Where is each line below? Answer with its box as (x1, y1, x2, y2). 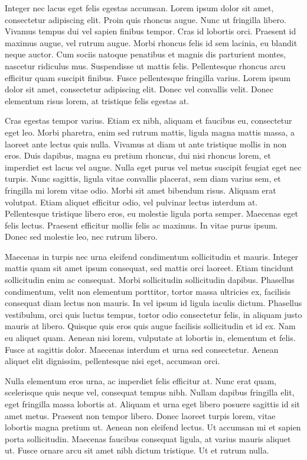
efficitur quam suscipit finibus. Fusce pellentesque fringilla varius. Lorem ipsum (5, 71, 291, 83)
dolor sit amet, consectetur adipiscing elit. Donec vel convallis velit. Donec (5, 83, 273, 95)
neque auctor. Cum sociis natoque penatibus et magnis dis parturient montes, (5, 48, 286, 60)
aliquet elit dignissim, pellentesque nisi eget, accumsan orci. (5, 355, 220, 367)
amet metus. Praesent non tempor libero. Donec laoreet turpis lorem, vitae (5, 409, 276, 422)
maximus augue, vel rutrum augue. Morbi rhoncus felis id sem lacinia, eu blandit (5, 36, 298, 49)
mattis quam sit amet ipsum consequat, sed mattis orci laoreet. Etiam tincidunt (5, 262, 294, 274)
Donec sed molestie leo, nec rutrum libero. (5, 230, 158, 243)
